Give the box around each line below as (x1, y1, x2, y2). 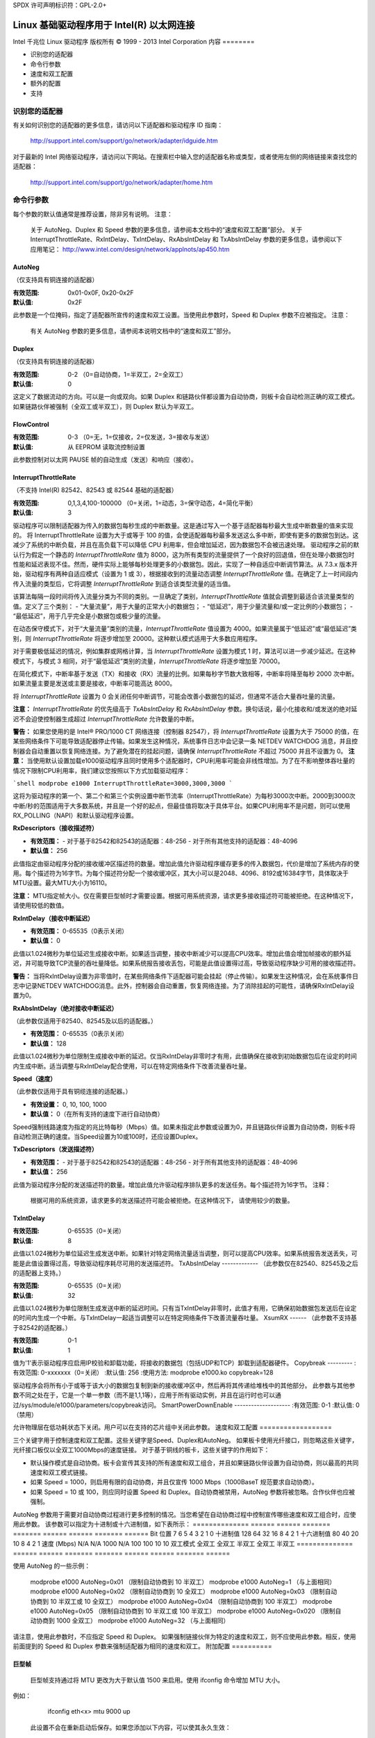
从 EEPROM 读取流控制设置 (67, 442, 146, 451)
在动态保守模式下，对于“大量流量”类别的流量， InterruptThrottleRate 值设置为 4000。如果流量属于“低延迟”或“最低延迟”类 (12, 624, 358, 633)
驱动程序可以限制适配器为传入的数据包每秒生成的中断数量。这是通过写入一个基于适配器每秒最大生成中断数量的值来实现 (12, 521, 353, 530)
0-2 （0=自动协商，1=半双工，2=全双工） (67, 370, 187, 378)
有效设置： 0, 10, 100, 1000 (30, 1100, 107, 1108)
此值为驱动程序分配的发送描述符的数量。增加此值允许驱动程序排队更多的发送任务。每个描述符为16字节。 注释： (12, 1180, 331, 1189)
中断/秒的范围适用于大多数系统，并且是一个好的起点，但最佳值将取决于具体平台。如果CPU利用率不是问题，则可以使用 (12, 802, 351, 810)
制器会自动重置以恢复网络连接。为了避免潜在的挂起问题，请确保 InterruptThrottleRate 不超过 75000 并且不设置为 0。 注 (12, 747, 355, 755)
